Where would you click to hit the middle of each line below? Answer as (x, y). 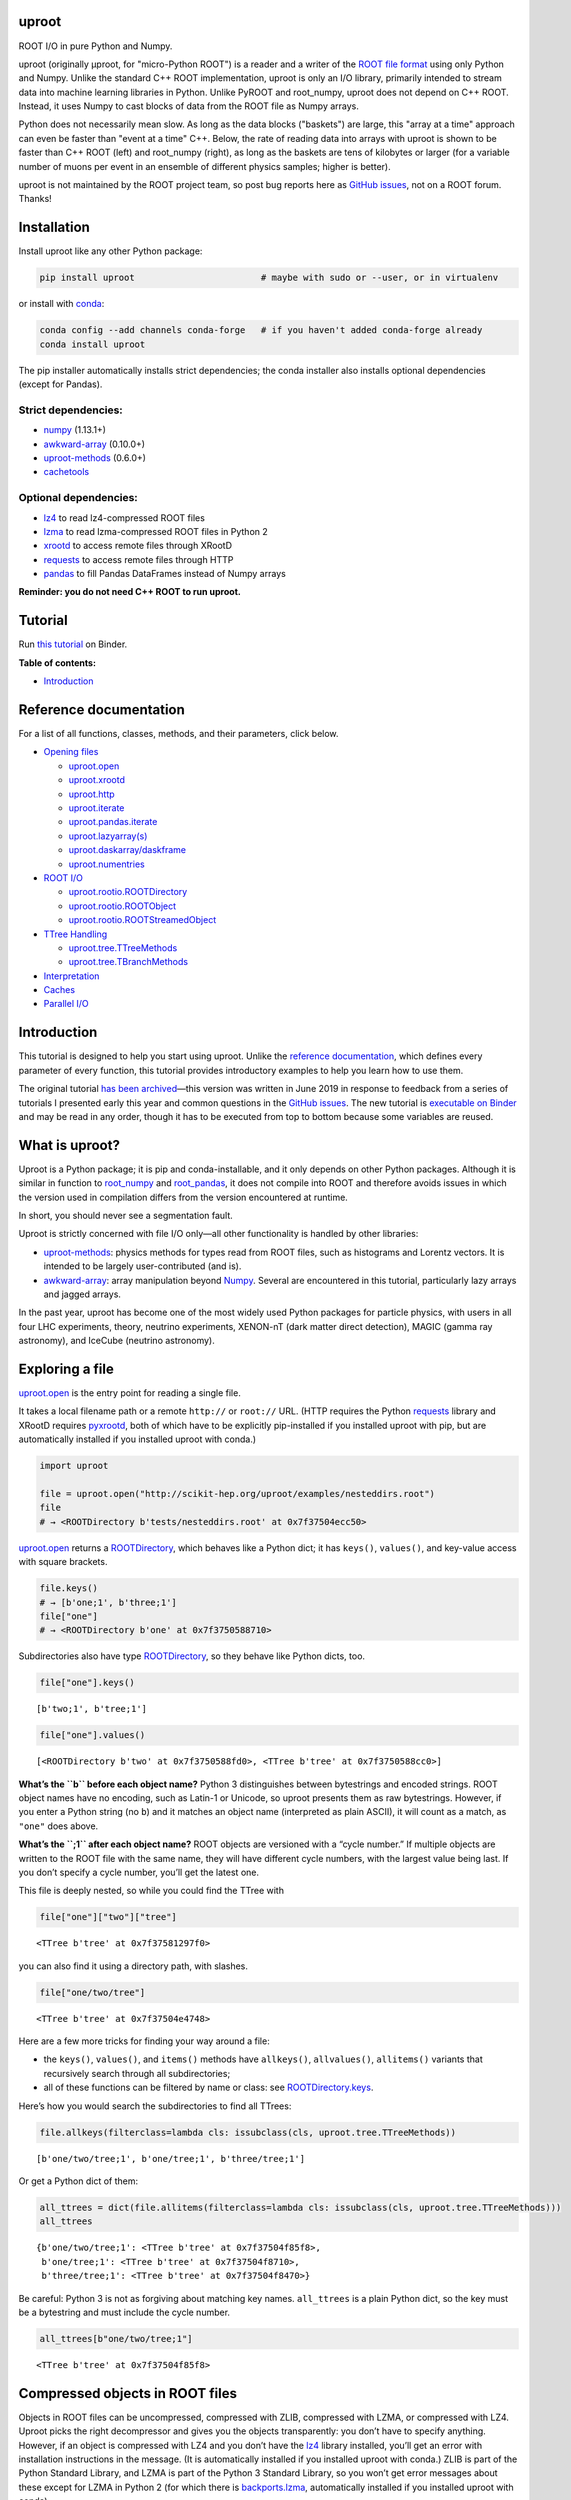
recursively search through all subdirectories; (137, 2073)
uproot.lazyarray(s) (108, 836)
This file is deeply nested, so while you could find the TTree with (151, 1891)
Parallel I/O (66, 1004)
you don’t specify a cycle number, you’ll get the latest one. (139, 1872)
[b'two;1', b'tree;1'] (92, 1709)
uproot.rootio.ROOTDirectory (128, 892)
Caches (59, 990)
